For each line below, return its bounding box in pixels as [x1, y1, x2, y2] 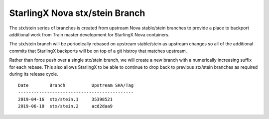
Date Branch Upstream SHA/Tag [18, 83, 134, 88]
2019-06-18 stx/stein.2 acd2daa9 [18, 104, 113, 109]
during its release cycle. [9, 71, 58, 77]
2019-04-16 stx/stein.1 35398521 [18, 97, 113, 102]
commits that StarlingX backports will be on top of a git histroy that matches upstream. [9, 48, 187, 54]
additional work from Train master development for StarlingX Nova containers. [9, 31, 170, 37]
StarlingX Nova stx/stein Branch [9, 7, 145, 18]
